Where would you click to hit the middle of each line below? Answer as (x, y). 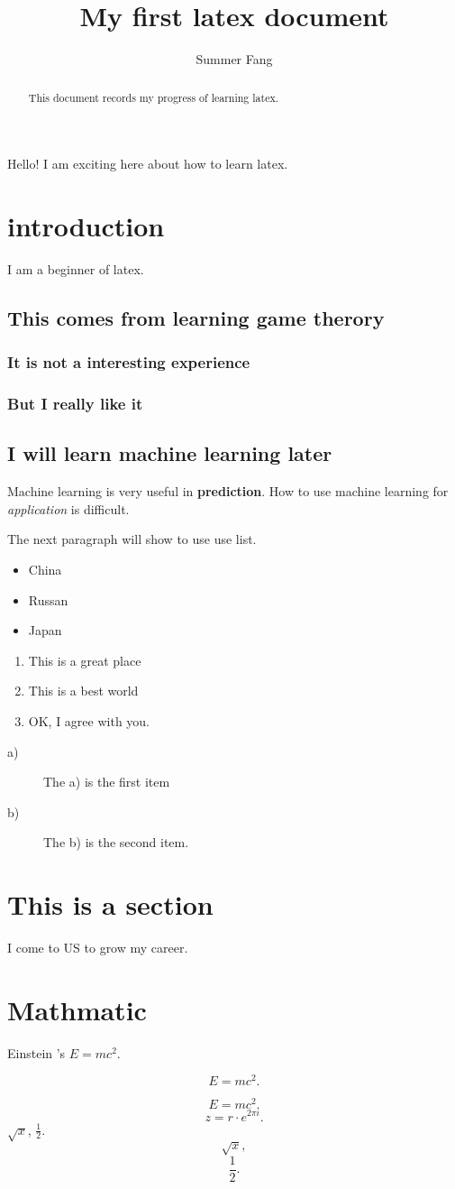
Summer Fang (234, 59)
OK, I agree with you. (89, 720)
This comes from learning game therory (196, 317)
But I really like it (75, 404)
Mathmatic (77, 1009)
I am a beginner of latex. (76, 268)
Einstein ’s (36, 1052)
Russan (48, 599)
